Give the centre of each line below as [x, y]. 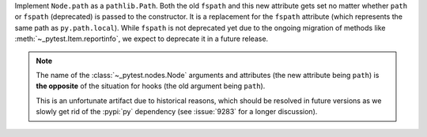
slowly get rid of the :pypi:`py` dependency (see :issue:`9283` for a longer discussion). [177, 112]
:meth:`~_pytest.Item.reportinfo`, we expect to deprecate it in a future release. [142, 39]
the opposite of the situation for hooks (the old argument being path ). [151, 86]
